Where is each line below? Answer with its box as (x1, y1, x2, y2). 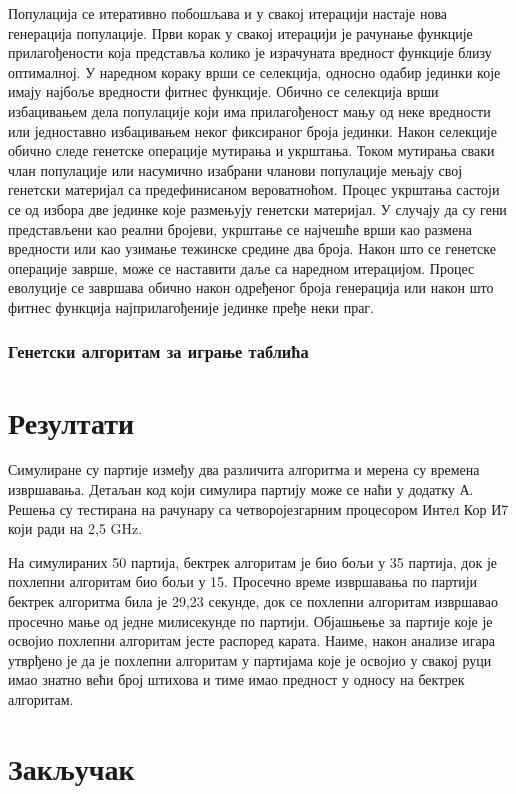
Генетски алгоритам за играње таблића (8, 339, 309, 364)
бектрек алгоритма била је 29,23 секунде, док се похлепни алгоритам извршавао (8, 591, 498, 612)
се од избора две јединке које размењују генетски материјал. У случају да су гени (8, 198, 507, 219)
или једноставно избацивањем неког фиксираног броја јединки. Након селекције (8, 120, 497, 141)
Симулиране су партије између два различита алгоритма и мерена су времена (8, 459, 480, 480)
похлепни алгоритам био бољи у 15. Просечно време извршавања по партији (8, 571, 478, 592)
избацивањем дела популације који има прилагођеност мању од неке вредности (8, 100, 491, 121)
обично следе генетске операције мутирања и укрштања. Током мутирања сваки (8, 140, 495, 161)
